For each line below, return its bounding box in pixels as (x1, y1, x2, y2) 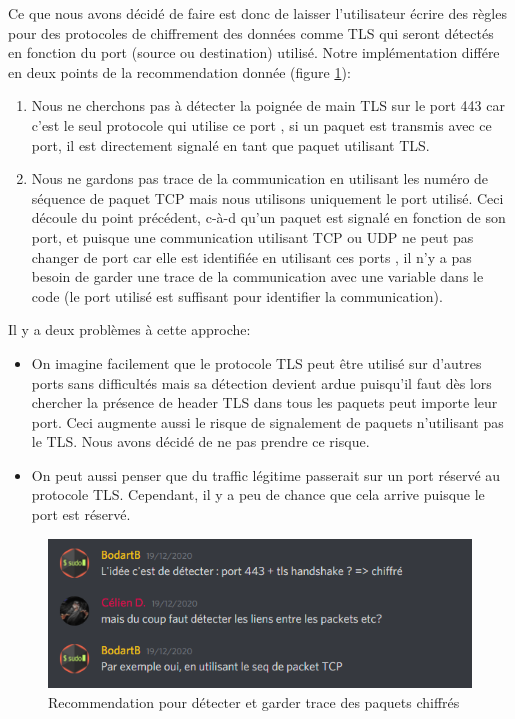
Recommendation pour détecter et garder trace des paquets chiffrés (48, 691, 460, 712)
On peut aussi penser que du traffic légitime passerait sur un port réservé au (31, 464, 501, 485)
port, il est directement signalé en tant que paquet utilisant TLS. (31, 134, 430, 155)
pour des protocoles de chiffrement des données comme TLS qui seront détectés (8, 22, 494, 43)
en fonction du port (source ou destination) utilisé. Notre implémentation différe (8, 42, 500, 63)
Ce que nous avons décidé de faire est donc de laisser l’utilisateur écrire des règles (8, 3, 507, 23)
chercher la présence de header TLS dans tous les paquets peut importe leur (31, 392, 498, 413)
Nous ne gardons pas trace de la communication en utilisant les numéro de (31, 168, 489, 189)
